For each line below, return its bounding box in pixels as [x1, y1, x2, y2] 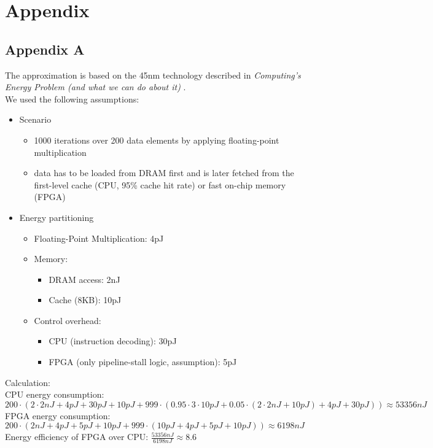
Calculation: [5, 376, 50, 388]
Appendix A [5, 39, 85, 58]
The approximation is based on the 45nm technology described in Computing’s [5, 68, 301, 81]
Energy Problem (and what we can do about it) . [5, 80, 186, 93]
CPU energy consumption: [5, 388, 104, 401]
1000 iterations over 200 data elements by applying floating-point [34, 133, 279, 146]
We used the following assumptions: [5, 92, 139, 105]
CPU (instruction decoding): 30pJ [49, 334, 177, 347]
